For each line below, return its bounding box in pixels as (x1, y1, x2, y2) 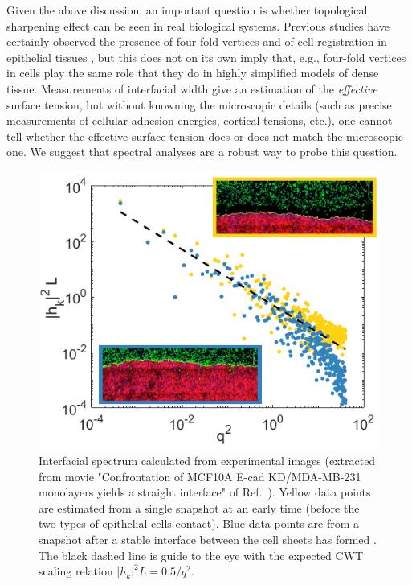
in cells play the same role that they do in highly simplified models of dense (6, 64, 379, 81)
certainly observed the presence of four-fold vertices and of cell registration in (6, 33, 387, 50)
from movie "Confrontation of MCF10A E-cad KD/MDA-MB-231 (39, 468, 361, 484)
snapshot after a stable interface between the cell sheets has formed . (39, 531, 377, 548)
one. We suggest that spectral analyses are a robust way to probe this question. (6, 143, 398, 160)
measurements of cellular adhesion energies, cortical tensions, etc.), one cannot (6, 112, 393, 129)
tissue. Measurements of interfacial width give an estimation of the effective (6, 80, 377, 97)
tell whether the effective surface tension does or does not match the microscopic (6, 127, 403, 144)
